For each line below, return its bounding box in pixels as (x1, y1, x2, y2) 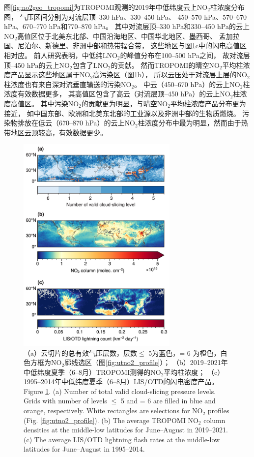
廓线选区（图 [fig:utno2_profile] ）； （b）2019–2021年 (64, 357, 228, 367)
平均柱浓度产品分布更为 (170, 98, 246, 108)
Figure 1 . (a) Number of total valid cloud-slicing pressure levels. (24, 386, 216, 396)
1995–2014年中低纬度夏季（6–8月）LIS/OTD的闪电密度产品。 (24, 376, 219, 387)
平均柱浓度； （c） (164, 366, 225, 377)
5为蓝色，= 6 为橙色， (148, 347, 221, 358)
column (203, 415, 226, 425)
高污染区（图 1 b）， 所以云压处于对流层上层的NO (93, 69, 247, 80)
